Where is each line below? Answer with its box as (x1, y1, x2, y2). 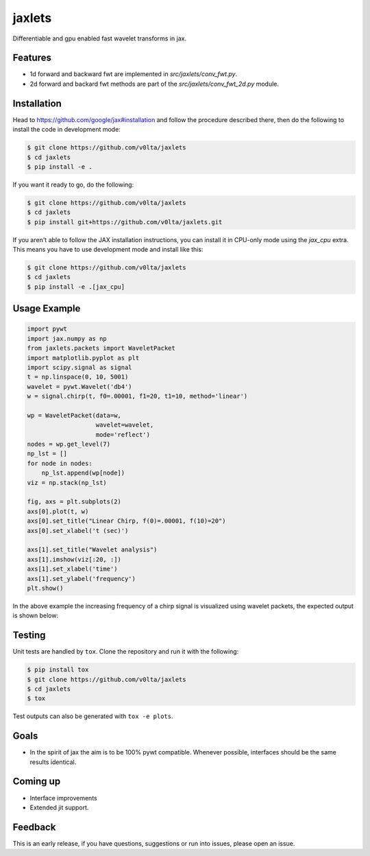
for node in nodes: (27, 460, 92, 467)
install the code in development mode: (12, 126, 121, 134)
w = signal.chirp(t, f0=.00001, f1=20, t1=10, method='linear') (27, 392, 248, 401)
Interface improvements (29, 794, 97, 802)
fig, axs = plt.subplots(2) (27, 498, 121, 506)
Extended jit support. (29, 803, 89, 811)
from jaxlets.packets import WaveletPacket (27, 344, 176, 353)
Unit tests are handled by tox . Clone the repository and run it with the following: (12, 647, 239, 656)
